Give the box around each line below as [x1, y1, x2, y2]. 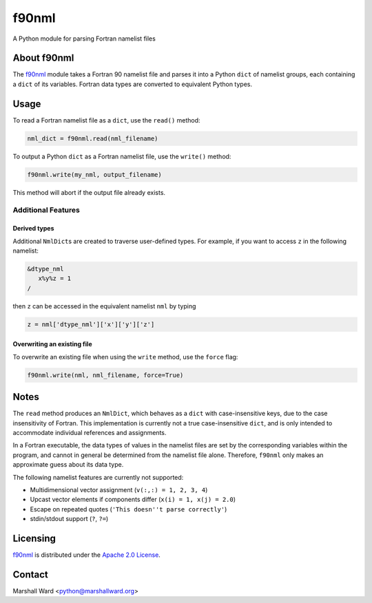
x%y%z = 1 [38, 275, 72, 282]
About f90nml [12, 52, 74, 64]
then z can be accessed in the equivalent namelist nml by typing [12, 301, 196, 310]
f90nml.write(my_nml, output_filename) [27, 171, 162, 178]
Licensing [12, 532, 56, 544]
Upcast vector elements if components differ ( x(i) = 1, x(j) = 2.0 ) [30, 496, 236, 504]
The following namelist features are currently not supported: [12, 473, 184, 481]
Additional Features [12, 205, 81, 215]
